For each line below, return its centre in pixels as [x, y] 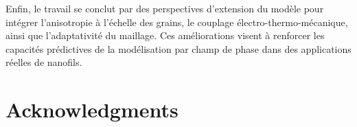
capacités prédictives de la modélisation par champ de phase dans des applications [178, 48]
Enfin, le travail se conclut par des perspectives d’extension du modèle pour [165, 8]
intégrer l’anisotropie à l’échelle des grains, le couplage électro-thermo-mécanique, [177, 22]
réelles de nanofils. [44, 62]
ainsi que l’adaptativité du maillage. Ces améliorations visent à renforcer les [165, 35]
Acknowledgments [92, 109]
